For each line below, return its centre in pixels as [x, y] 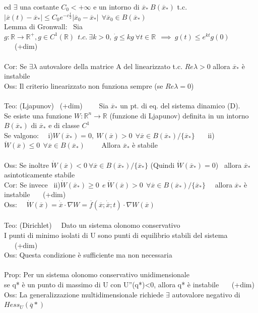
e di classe [64, 125]
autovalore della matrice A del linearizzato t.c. [111, 66]
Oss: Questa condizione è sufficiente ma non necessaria [88, 255]
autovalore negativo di [206, 294]
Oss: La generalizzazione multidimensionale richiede [84, 294]
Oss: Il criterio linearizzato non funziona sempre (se [84, 85]
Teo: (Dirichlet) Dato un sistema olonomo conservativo [92, 225]
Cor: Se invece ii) [32, 184]
